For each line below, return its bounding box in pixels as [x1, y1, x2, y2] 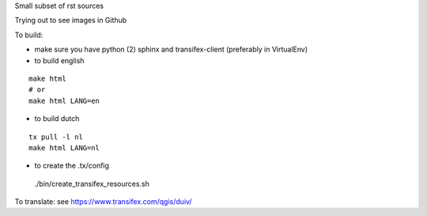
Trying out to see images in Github [14, 16, 127, 25]
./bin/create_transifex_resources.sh [34, 179, 149, 188]
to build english [34, 55, 85, 65]
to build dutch [34, 114, 80, 123]
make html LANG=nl [28, 143, 100, 152]
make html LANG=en [28, 96, 100, 105]
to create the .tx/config [34, 161, 110, 170]
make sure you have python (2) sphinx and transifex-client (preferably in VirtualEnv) [34, 44, 308, 55]
